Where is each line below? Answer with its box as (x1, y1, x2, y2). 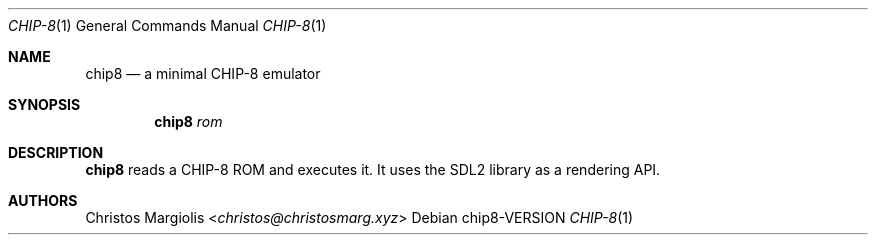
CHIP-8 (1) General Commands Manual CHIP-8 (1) (8, 17, 327, 34)
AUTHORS (8, 192, 78, 209)
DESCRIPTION (8, 144, 104, 161)
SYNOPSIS (8, 96, 81, 113)
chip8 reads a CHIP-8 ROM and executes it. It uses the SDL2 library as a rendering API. (85, 161, 661, 178)
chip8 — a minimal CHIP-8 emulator (85, 65, 321, 82)
